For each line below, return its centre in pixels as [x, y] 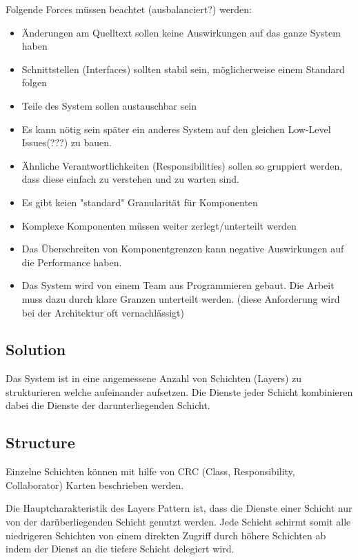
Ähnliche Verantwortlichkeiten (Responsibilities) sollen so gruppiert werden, [182, 165]
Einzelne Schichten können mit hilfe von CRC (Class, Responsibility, [150, 471]
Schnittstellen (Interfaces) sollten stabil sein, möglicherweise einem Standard [183, 69]
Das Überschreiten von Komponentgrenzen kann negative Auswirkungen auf [183, 249]
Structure [40, 442]
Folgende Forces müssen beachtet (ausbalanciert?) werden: [129, 9]
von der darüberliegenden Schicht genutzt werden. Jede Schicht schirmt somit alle [178, 522]
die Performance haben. [72, 262]
